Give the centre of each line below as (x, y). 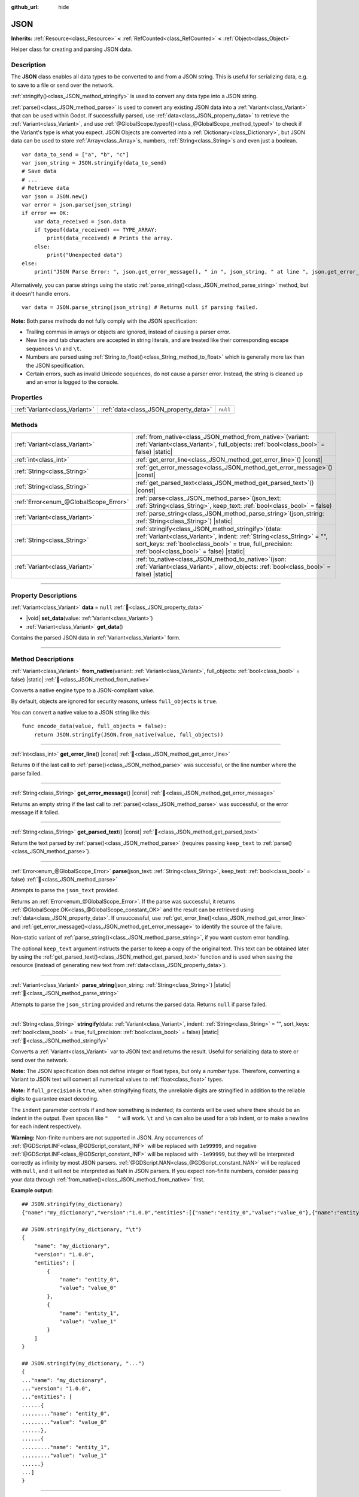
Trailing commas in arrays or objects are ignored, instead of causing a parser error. (128, 332)
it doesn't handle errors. (41, 293)
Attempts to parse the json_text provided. (65, 890)
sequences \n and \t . (54, 349)
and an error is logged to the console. (72, 382)
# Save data (39, 171)
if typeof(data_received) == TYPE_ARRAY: (96, 230)
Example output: (32, 1190)
